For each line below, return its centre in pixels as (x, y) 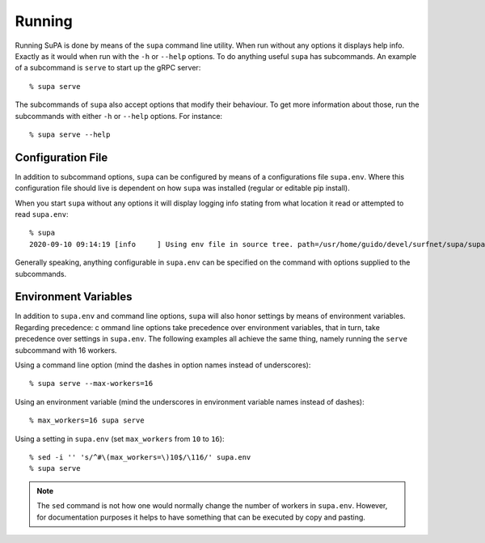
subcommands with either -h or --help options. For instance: (118, 116)
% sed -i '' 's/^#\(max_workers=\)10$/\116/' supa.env (140, 457)
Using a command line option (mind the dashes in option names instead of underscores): (163, 365)
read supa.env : (42, 214)
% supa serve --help (70, 134)
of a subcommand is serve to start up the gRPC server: (108, 68)
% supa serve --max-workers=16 (91, 384)
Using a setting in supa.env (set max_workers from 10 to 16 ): (120, 439)
